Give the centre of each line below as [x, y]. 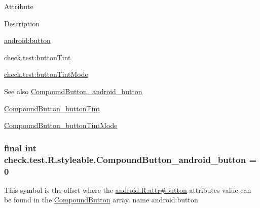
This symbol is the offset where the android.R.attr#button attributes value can [128, 190]
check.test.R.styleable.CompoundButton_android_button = [131, 159]
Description [22, 23]
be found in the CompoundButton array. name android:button [101, 200]
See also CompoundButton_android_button [73, 91]
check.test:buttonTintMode [46, 74]
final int [20, 148]
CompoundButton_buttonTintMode [61, 125]
